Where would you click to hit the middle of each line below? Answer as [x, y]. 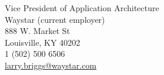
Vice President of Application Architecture [82, 8]
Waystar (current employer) [55, 19]
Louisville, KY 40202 [42, 42]
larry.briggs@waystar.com [51, 65]
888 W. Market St [37, 31]
